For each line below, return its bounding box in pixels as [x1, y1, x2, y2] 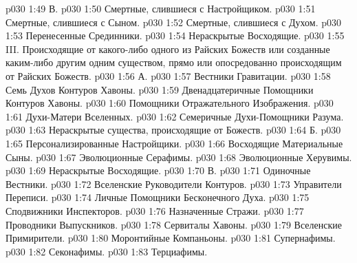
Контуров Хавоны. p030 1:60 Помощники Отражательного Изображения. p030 [6, 96, 334, 110]
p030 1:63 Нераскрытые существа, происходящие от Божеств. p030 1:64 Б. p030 [6, 123, 341, 137]
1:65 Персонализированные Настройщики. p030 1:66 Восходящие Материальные [6, 136, 343, 150]
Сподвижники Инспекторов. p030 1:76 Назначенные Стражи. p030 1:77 [6, 203, 304, 218]
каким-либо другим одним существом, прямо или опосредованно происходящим [6, 55, 342, 70]
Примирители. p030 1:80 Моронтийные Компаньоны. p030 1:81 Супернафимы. [6, 231, 336, 245]
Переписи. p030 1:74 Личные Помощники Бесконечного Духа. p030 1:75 [6, 190, 310, 204]
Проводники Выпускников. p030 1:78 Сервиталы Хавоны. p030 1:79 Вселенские [6, 217, 342, 231]
